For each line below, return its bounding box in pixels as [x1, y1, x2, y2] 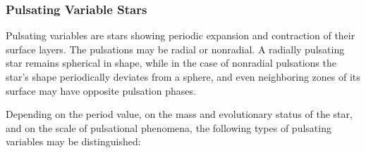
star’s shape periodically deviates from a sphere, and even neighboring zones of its [6, 69, 360, 84]
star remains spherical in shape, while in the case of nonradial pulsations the [6, 55, 336, 70]
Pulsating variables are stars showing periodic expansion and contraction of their [6, 28, 355, 43]
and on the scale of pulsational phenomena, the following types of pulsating [6, 120, 331, 135]
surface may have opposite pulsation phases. [6, 83, 196, 98]
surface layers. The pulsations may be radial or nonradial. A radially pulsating [6, 41, 345, 56]
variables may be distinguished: [6, 134, 141, 149]
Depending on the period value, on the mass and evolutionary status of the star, [6, 107, 353, 121]
